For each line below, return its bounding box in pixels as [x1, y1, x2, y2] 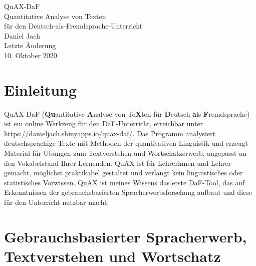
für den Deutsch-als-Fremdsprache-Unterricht [4, 21, 143, 31]
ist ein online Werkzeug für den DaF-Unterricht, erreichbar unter [4, 118, 203, 129]
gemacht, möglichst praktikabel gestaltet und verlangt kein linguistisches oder [4, 167, 243, 178]
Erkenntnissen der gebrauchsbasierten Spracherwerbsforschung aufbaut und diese [4, 187, 252, 197]
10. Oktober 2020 [4, 50, 57, 60]
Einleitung [4, 79, 77, 100]
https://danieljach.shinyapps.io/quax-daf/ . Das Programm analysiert [4, 128, 216, 138]
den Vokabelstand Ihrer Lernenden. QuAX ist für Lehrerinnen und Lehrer [4, 157, 231, 168]
